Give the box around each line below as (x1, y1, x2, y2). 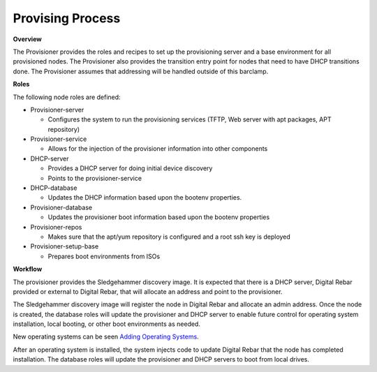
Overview (13, 35, 42, 43)
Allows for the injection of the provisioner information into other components (47, 144, 268, 153)
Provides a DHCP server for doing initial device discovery (47, 164, 213, 172)
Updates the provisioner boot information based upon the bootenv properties (47, 213, 270, 221)
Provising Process (13, 10, 121, 26)
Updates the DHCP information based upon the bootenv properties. (47, 193, 242, 202)
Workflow (13, 265, 43, 274)
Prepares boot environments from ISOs (47, 252, 161, 260)
